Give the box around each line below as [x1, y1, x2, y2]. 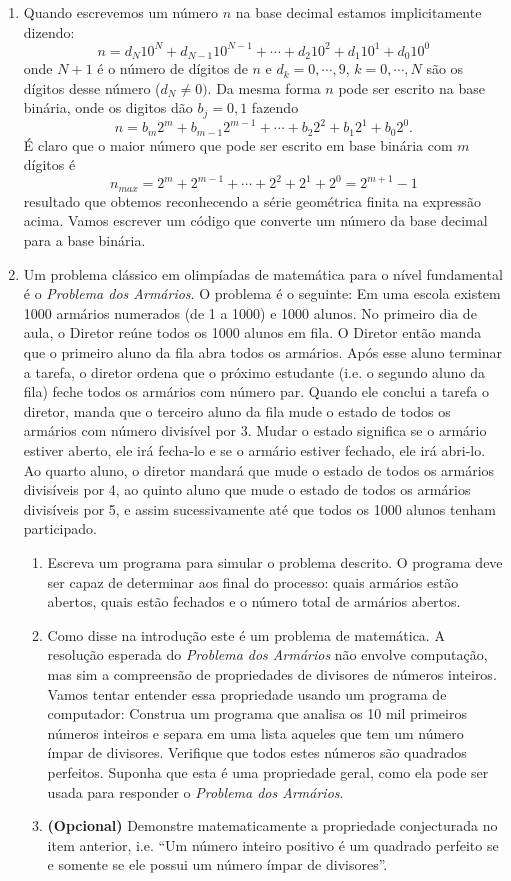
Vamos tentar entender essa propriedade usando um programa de [47, 683, 447, 704]
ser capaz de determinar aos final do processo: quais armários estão [47, 571, 459, 592]
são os [426, 58, 464, 79]
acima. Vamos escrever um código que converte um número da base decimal [23, 210, 488, 231]
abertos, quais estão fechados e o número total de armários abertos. [47, 591, 461, 612]
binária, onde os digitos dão [23, 97, 193, 118]
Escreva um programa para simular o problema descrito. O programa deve [47, 551, 503, 572]
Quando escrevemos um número [23, 2, 219, 22]
